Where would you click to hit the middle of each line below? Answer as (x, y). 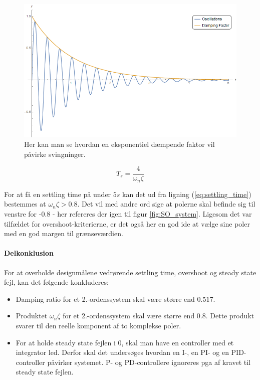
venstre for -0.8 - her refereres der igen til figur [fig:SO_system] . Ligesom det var (128, 214)
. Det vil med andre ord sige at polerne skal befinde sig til (166, 204)
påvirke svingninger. (55, 154)
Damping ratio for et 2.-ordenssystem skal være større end (105, 299)
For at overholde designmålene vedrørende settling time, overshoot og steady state (130, 272)
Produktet (32, 316)
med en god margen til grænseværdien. (64, 233)
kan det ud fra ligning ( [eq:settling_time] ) (187, 194)
